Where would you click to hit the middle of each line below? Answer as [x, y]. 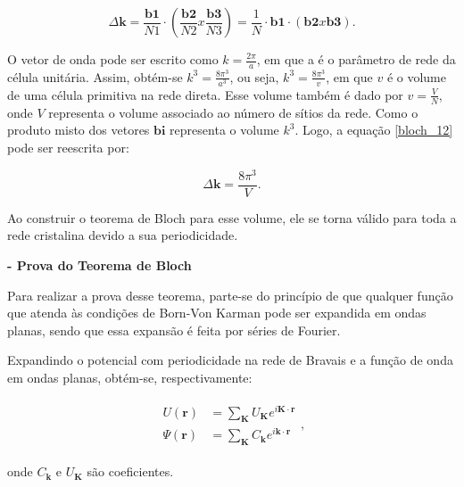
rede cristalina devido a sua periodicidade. [123, 235]
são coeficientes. [130, 471]
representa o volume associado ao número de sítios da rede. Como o [233, 112]
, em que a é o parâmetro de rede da [356, 59]
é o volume [416, 76]
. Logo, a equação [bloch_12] [374, 130]
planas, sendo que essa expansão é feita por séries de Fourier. [174, 330]
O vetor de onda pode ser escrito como [113, 59]
